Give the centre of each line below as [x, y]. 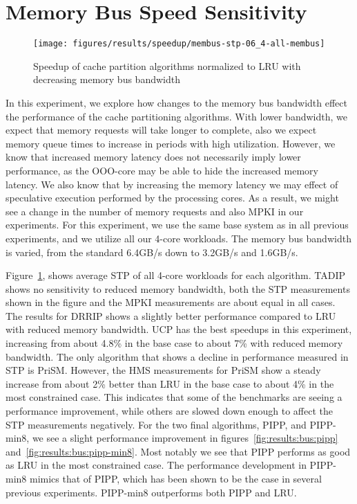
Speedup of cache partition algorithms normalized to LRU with [167, 65]
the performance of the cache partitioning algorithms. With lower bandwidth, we [176, 116]
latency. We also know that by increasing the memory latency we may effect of [172, 184]
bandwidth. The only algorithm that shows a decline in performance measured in [177, 356]
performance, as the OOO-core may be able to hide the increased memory [162, 170]
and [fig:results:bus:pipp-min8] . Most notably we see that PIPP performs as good [178, 451]
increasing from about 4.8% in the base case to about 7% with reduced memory [174, 343]
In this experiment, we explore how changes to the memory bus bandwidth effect [176, 102]
